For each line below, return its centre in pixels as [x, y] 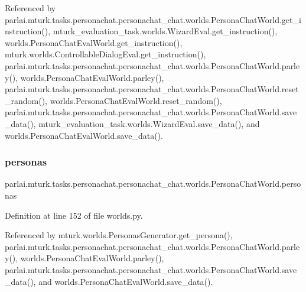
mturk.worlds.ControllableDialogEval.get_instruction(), [105, 54]
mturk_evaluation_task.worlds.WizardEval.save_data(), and [149, 123]
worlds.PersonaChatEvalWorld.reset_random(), [136, 100]
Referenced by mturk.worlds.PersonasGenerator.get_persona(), [119, 235]
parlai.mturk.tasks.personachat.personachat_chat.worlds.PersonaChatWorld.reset [152, 89]
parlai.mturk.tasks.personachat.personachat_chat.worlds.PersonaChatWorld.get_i [153, 19]
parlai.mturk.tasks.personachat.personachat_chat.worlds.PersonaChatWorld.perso [153, 184]
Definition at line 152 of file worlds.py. [74, 215]
